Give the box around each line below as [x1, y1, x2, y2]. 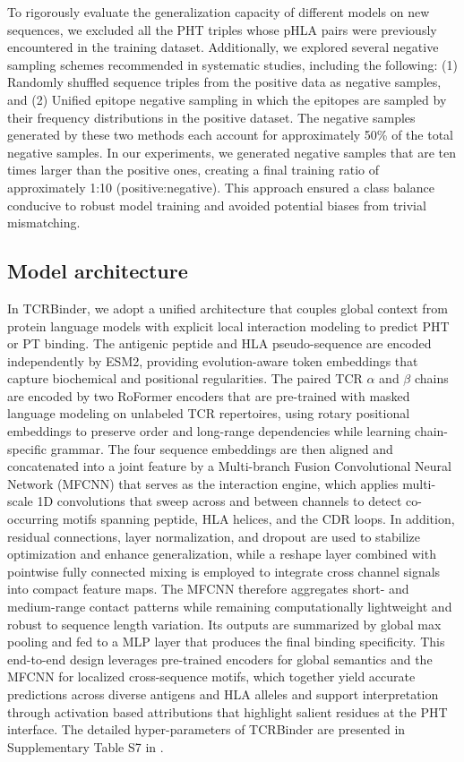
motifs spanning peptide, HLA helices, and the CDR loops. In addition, [62, 509, 455, 528]
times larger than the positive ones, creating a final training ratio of [7, 160, 380, 179]
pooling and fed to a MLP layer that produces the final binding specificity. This [7, 632, 445, 651]
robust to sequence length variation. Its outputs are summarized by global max [7, 614, 442, 633]
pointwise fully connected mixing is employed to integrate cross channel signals [7, 561, 441, 580]
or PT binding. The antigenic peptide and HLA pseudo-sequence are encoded [7, 334, 432, 353]
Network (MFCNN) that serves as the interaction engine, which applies [7, 474, 399, 492]
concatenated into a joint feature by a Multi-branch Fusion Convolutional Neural [7, 457, 451, 475]
